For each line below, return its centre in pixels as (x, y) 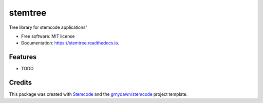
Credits (20, 83)
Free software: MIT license (48, 36)
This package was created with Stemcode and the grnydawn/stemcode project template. (98, 94)
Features (23, 57)
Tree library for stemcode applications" (48, 27)
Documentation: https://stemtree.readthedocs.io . (70, 43)
